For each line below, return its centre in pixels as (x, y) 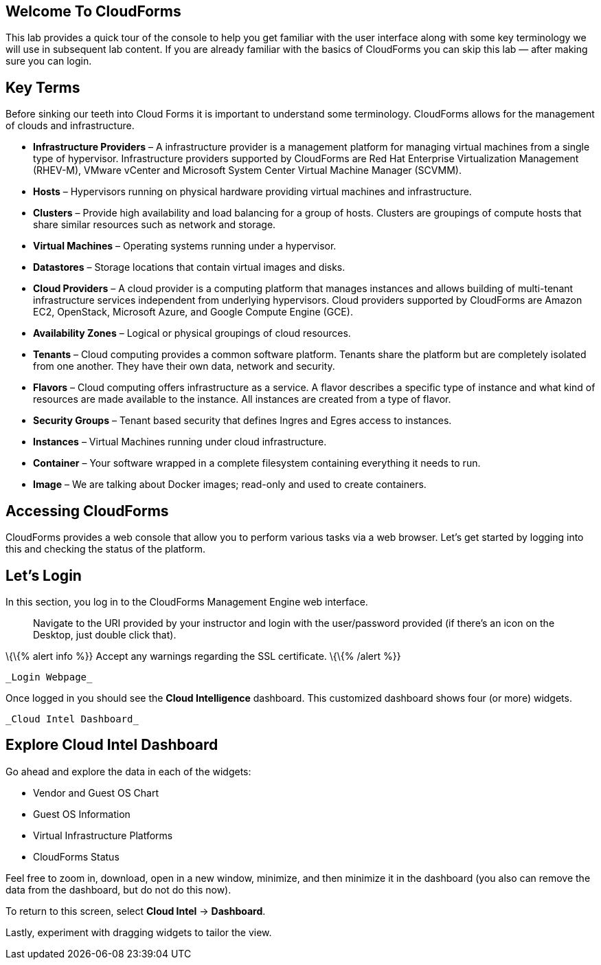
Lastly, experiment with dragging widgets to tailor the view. (139, 932)
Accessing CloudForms (87, 511)
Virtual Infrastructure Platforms (103, 835)
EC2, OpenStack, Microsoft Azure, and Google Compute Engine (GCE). (193, 312)
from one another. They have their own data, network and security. (184, 366)
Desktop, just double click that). (105, 634)
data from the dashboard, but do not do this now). (118, 889)
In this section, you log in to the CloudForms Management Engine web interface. (187, 601)
